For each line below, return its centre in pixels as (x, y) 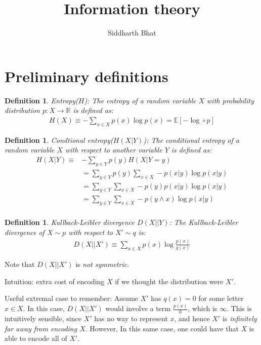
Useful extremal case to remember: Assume (72, 298)
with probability (230, 100)
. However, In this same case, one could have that (162, 328)
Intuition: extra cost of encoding (55, 281)
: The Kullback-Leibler (204, 222)
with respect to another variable (114, 150)
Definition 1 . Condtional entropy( (59, 140)
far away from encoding (41, 328)
